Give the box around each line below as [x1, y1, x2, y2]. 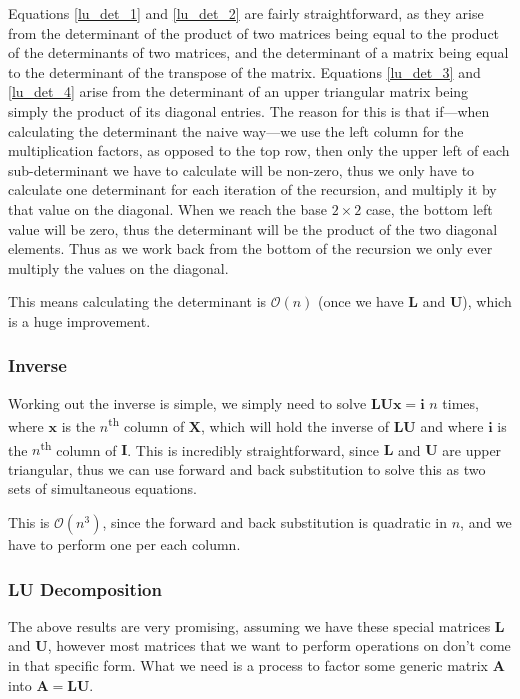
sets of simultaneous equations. [8, 478, 197, 499]
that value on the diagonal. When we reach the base [8, 198, 327, 219]
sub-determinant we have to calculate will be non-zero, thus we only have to [8, 159, 475, 180]
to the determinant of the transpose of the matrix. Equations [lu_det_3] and [8, 61, 481, 82]
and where [420, 415, 484, 436]
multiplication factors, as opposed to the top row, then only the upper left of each [8, 140, 510, 161]
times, [442, 392, 479, 413]
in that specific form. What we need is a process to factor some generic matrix [8, 655, 489, 675]
